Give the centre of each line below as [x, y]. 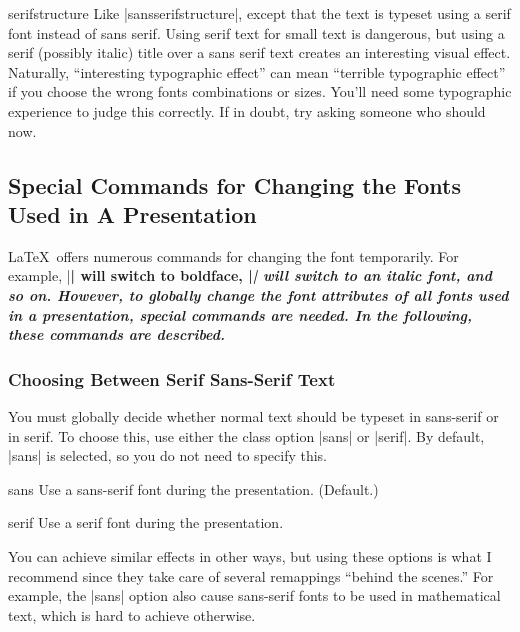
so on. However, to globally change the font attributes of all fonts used [258, 294]
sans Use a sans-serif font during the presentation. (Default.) [193, 488]
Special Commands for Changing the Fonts [235, 184]
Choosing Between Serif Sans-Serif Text [172, 378]
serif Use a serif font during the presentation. [146, 522]
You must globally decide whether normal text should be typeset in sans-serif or [253, 415]
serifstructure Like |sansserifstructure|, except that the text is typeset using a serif [259, 13]
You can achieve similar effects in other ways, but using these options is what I [250, 555]
